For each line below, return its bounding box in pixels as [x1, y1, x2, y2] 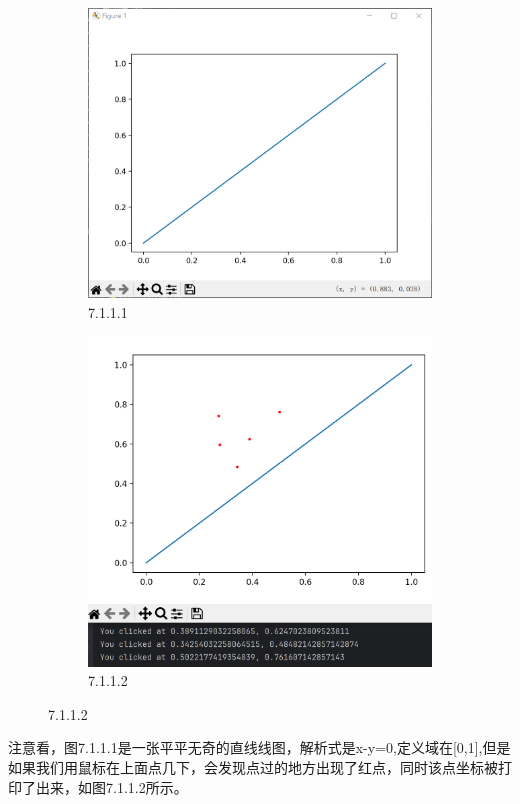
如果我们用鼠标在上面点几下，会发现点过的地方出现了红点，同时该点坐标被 [8, 757, 498, 778]
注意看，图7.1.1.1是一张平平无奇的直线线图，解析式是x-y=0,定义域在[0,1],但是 [8, 737, 511, 758]
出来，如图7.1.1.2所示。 [35, 776, 188, 797]
